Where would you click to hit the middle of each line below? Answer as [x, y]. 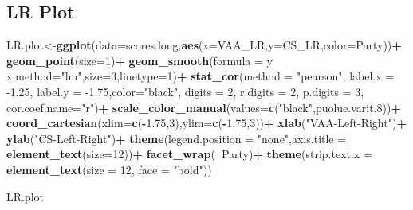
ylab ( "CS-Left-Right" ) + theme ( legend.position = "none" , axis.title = [177, 138]
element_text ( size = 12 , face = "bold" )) [109, 169]
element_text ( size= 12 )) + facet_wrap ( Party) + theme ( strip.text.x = [189, 154]
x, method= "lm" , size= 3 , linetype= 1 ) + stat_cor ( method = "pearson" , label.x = [201, 76]
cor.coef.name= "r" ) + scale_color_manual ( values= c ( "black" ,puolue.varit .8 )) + [204, 107]
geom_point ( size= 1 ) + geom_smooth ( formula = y [140, 60]
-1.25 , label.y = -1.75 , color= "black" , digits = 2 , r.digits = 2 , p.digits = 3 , [185, 91]
